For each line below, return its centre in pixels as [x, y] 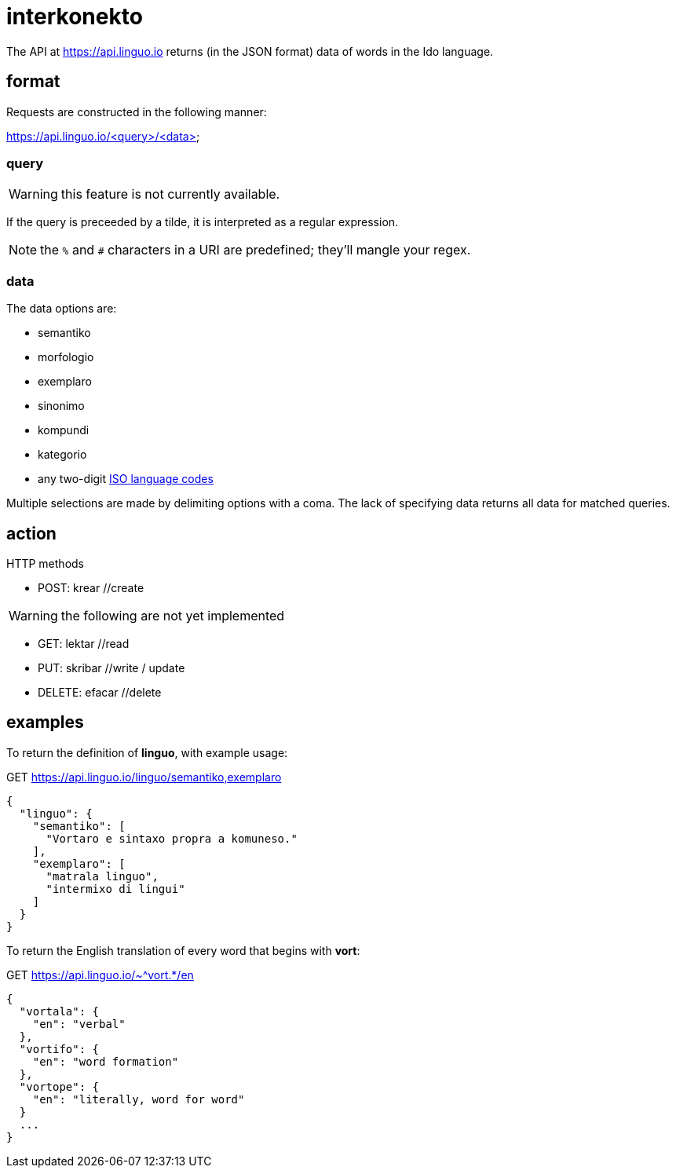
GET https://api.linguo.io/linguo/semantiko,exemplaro [144, 777]
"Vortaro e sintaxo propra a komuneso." [172, 838]
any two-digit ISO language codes [126, 479]
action [31, 533]
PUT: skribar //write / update [111, 667]
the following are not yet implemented [173, 615]
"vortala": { [59, 1011]
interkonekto [75, 16]
